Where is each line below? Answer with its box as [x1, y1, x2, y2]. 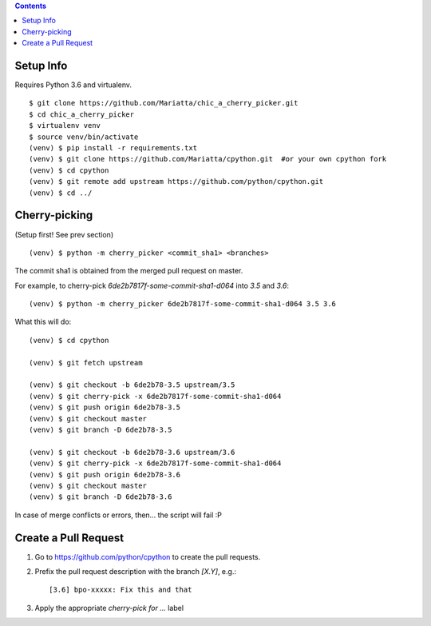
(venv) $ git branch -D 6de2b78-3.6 [29, 492, 172, 501]
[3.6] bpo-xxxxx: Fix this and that [49, 585, 192, 595]
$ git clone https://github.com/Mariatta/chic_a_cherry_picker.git [29, 98, 299, 108]
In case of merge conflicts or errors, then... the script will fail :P [14, 510, 223, 520]
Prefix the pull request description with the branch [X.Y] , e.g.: [34, 567, 237, 576]
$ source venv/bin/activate [29, 132, 139, 142]
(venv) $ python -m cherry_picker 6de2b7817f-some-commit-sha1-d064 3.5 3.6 [29, 300, 337, 309]
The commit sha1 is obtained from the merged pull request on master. [14, 266, 243, 276]
